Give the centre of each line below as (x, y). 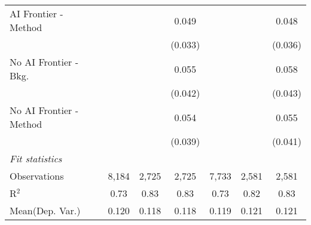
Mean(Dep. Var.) (45, 210)
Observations (37, 176)
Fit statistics (36, 158)
